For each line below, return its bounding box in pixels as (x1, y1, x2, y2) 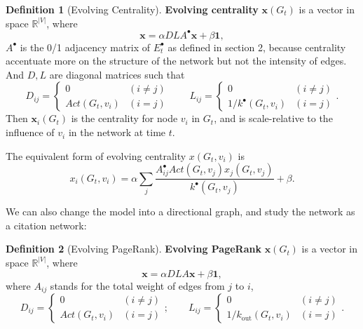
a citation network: (6, 217, 87, 232)
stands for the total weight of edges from (50, 278, 225, 293)
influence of (6, 125, 55, 140)
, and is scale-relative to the (214, 111, 333, 126)
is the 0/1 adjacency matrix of (20, 39, 151, 54)
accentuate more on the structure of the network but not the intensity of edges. (6, 53, 347, 68)
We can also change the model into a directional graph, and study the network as (6, 204, 355, 219)
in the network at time (68, 125, 166, 140)
